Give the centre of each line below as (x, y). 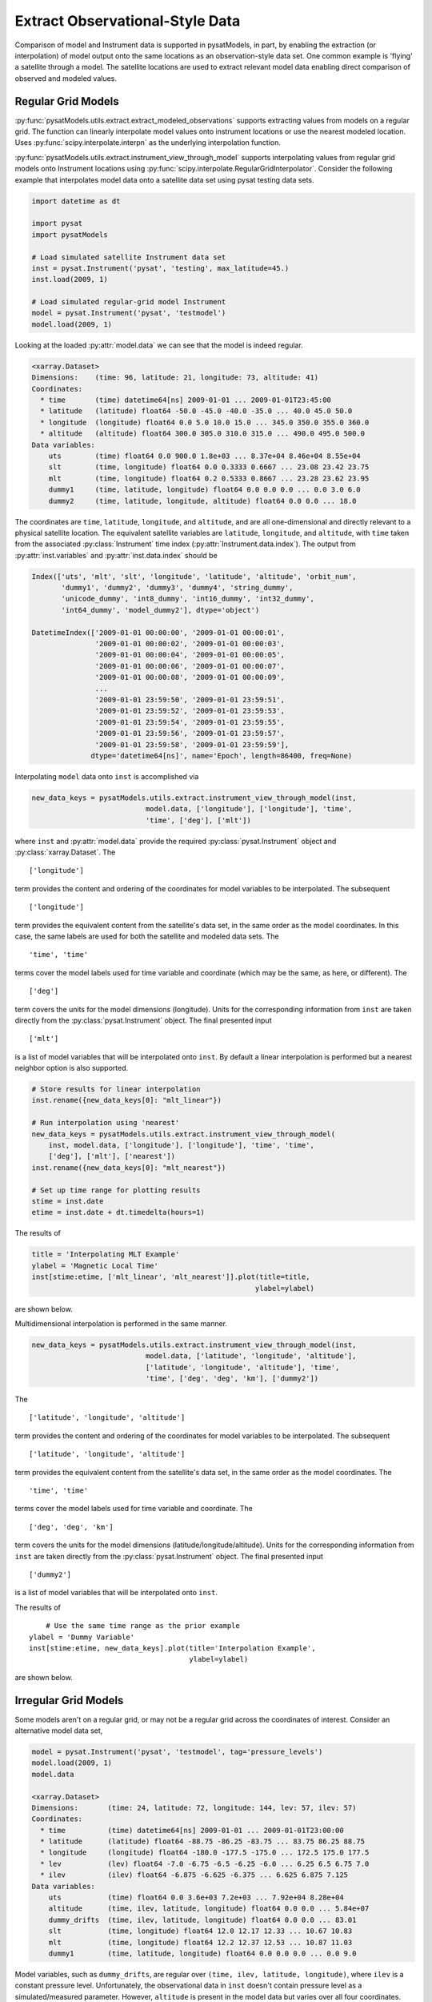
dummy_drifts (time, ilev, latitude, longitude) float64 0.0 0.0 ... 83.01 (202, 1920)
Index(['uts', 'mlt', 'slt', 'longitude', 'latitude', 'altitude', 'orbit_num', (194, 576)
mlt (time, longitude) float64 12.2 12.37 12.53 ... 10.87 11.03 (200, 1942)
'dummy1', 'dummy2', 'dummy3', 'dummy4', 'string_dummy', (177, 588)
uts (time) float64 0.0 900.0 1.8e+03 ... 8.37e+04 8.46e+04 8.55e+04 (205, 456)
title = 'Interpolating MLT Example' (106, 1254)
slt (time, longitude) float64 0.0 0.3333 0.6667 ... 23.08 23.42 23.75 (209, 467)
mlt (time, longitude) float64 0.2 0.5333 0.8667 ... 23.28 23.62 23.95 (209, 478)
